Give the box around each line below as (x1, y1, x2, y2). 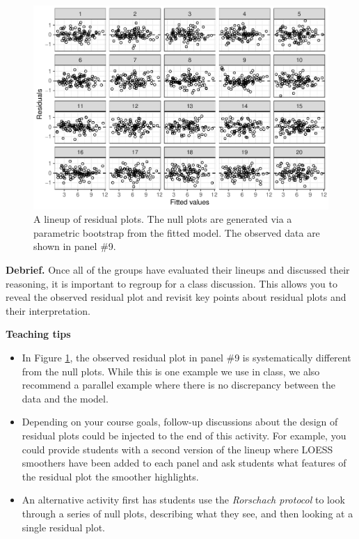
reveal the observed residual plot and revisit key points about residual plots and (6, 290, 346, 304)
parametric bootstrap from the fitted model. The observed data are (33, 225, 320, 240)
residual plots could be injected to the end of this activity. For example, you (22, 428, 346, 442)
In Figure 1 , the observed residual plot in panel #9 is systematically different (22, 350, 351, 364)
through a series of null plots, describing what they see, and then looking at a (22, 506, 353, 520)
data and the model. (22, 391, 109, 405)
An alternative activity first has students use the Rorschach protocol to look (22, 492, 345, 507)
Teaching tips (6, 327, 71, 341)
